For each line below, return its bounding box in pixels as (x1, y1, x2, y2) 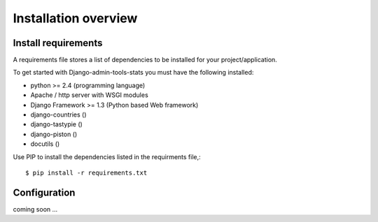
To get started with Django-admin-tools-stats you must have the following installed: (13, 68, 254, 77)
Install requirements (13, 37, 103, 49)
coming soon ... (13, 205, 58, 213)
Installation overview (13, 10, 138, 26)
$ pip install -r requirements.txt (25, 168, 148, 177)
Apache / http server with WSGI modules (30, 91, 148, 99)
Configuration (13, 186, 76, 198)
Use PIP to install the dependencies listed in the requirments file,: (13, 152, 201, 161)
